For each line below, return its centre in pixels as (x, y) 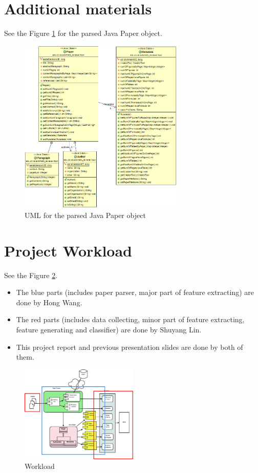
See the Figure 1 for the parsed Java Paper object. (83, 33)
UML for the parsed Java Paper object (85, 215)
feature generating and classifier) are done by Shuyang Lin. (109, 329)
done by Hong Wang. (49, 302)
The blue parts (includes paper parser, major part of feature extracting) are (135, 292)
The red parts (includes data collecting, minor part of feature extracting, (130, 319)
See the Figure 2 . (31, 275)
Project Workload (68, 250)
